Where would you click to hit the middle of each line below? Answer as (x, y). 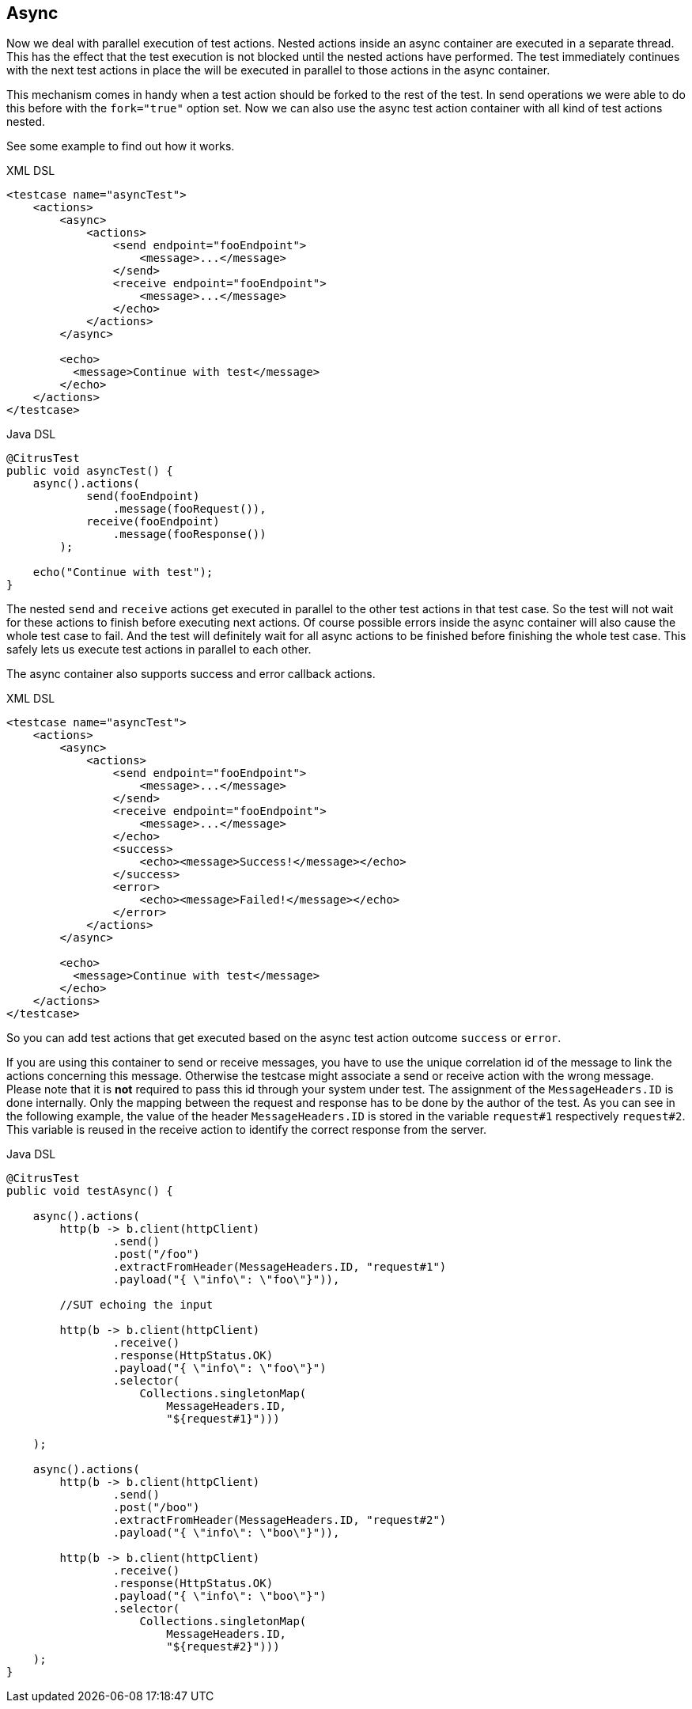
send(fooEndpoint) (143, 496)
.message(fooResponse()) (189, 534)
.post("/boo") (156, 1508)
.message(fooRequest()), (189, 509)
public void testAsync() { (90, 1191)
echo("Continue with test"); (123, 572)
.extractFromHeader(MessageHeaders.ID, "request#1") (280, 1267)
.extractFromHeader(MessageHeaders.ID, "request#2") (280, 1520)
